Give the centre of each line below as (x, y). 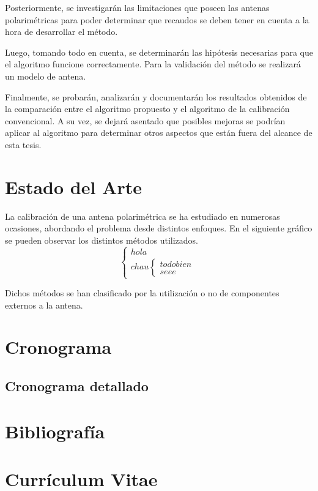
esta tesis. (23, 144)
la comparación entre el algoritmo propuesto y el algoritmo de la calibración (147, 109)
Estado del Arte (73, 186)
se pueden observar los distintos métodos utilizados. (102, 240)
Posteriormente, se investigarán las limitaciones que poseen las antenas (137, 7)
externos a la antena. (44, 305)
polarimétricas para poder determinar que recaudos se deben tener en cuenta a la (157, 19)
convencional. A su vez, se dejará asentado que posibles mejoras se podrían (145, 120)
